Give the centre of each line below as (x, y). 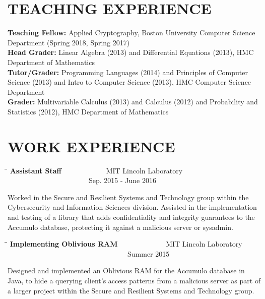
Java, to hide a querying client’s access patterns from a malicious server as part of (134, 280)
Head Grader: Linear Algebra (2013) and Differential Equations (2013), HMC (131, 52)
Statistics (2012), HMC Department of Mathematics (88, 111)
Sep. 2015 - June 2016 (122, 180)
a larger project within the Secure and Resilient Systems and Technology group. (131, 290)
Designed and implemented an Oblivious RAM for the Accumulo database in (126, 271)
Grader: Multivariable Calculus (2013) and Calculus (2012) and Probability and (133, 102)
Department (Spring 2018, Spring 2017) (69, 42)
